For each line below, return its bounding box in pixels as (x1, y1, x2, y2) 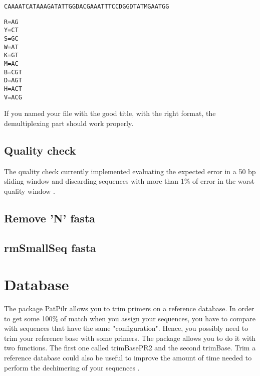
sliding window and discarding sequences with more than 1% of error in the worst (4, 176, 254, 186)
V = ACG (4, 93, 22, 101)
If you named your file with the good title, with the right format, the (4, 108, 216, 118)
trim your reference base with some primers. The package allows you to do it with (4, 332, 256, 343)
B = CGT (4, 68, 22, 76)
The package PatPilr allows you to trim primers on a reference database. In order (4, 303, 254, 314)
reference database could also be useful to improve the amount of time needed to (4, 352, 252, 363)
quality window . (4, 185, 55, 196)
